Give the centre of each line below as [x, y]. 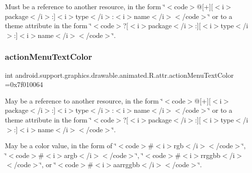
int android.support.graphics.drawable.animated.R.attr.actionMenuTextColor [119, 75]
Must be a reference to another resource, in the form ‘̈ [85, 6]
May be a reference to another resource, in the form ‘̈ [84, 100]
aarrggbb [126, 164]
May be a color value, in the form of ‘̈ [61, 146]
